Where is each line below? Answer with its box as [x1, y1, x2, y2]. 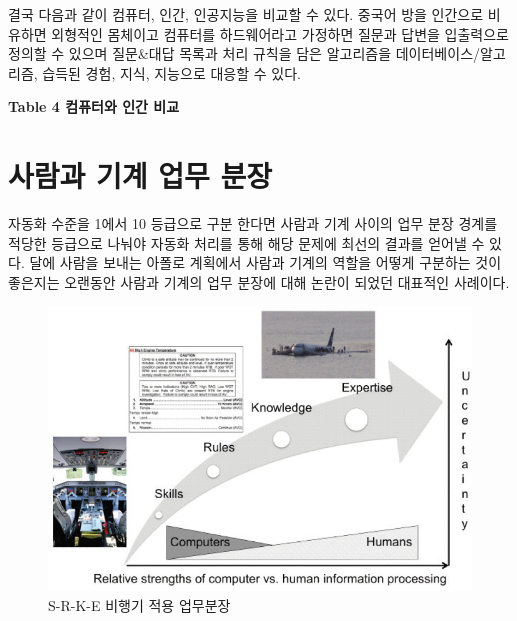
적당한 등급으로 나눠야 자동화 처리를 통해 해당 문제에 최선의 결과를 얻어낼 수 [8, 232, 485, 253]
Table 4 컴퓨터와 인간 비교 [8, 96, 180, 117]
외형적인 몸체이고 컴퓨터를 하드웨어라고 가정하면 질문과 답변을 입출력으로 [51, 23, 509, 44]
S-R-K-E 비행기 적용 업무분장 [48, 594, 231, 615]
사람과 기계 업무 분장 [8, 155, 273, 196]
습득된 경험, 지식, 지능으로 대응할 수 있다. [42, 62, 301, 83]
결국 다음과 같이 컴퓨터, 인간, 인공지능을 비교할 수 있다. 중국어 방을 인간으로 [8, 4, 484, 24]
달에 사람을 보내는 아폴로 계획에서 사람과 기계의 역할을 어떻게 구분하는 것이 [29, 252, 502, 273]
